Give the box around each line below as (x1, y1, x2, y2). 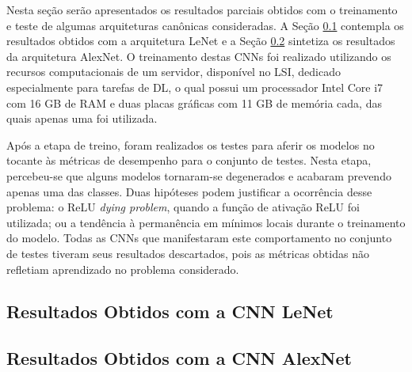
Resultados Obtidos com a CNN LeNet (6, 299, 334, 324)
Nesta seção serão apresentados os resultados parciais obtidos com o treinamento (6, 2, 398, 17)
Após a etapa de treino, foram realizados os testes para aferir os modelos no (6, 136, 375, 153)
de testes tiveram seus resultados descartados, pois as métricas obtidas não (6, 245, 369, 261)
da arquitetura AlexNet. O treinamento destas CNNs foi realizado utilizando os (6, 47, 391, 64)
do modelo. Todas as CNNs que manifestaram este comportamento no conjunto (6, 230, 392, 246)
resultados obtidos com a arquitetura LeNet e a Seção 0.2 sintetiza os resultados (6, 32, 395, 49)
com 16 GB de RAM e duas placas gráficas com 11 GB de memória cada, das (6, 94, 382, 111)
